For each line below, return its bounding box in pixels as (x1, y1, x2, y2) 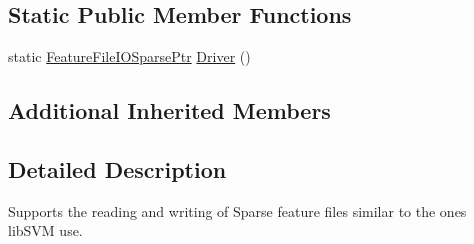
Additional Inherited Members (8, 95, 331, 126)
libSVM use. (8, 220, 83, 241)
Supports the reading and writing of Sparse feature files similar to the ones (8, 200, 467, 221)
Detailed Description (8, 153, 227, 184)
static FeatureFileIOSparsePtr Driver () (8, 46, 251, 67)
